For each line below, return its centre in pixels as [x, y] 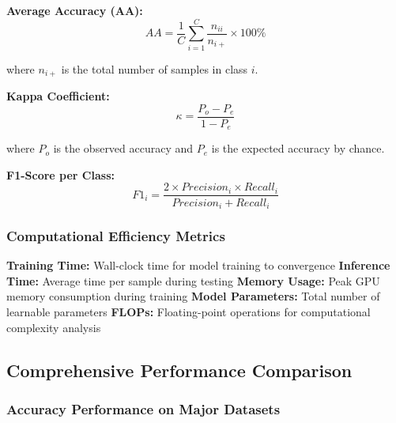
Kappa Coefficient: [58, 96]
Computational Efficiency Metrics [116, 235]
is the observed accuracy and [123, 148]
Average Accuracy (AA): [75, 10]
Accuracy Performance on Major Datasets [143, 408]
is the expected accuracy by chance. [298, 148]
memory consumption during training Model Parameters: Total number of [193, 296]
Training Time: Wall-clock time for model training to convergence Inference [198, 265]
